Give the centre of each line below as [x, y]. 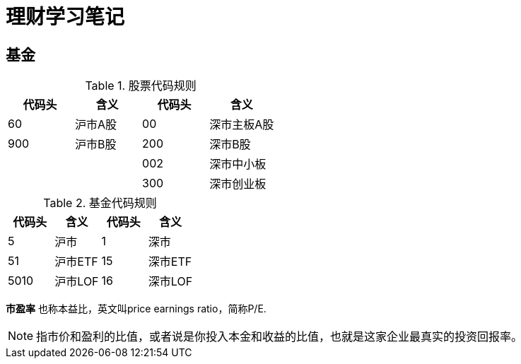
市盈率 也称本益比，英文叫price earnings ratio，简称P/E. [136, 309]
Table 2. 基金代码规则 [100, 203]
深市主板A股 [242, 125]
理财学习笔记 [65, 17]
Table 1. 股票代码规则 [141, 86]
